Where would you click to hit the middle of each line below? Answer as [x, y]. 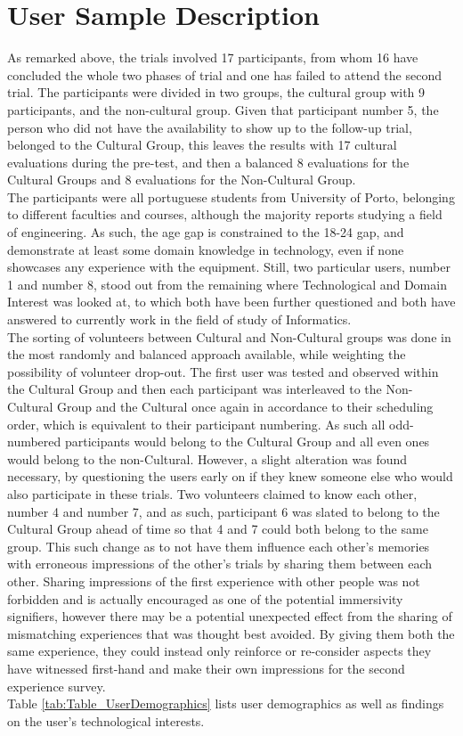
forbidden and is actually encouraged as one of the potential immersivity [205, 598]
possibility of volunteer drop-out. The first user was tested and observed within [223, 371]
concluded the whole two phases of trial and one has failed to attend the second [224, 74]
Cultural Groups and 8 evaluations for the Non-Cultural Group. [182, 180]
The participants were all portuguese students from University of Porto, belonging [231, 196]
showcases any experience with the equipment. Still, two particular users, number [229, 267]
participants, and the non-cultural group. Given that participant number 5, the [223, 109]
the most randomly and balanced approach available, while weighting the [207, 354]
